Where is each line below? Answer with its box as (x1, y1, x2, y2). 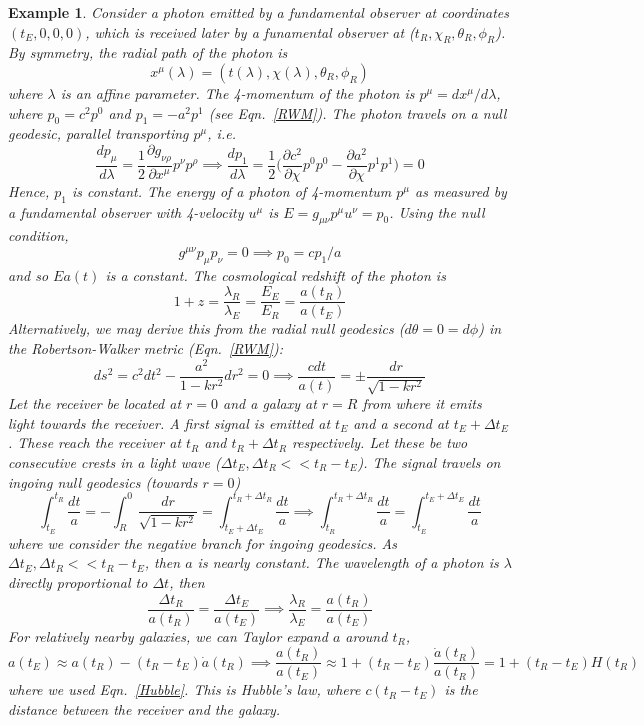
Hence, (8, 180, 50, 201)
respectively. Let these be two (291, 432, 468, 453)
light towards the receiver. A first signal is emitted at (8, 412, 331, 433)
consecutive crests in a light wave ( (8, 451, 221, 472)
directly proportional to (8, 572, 148, 593)
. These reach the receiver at (8, 432, 182, 453)
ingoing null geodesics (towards (8, 471, 198, 492)
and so (8, 264, 49, 285)
